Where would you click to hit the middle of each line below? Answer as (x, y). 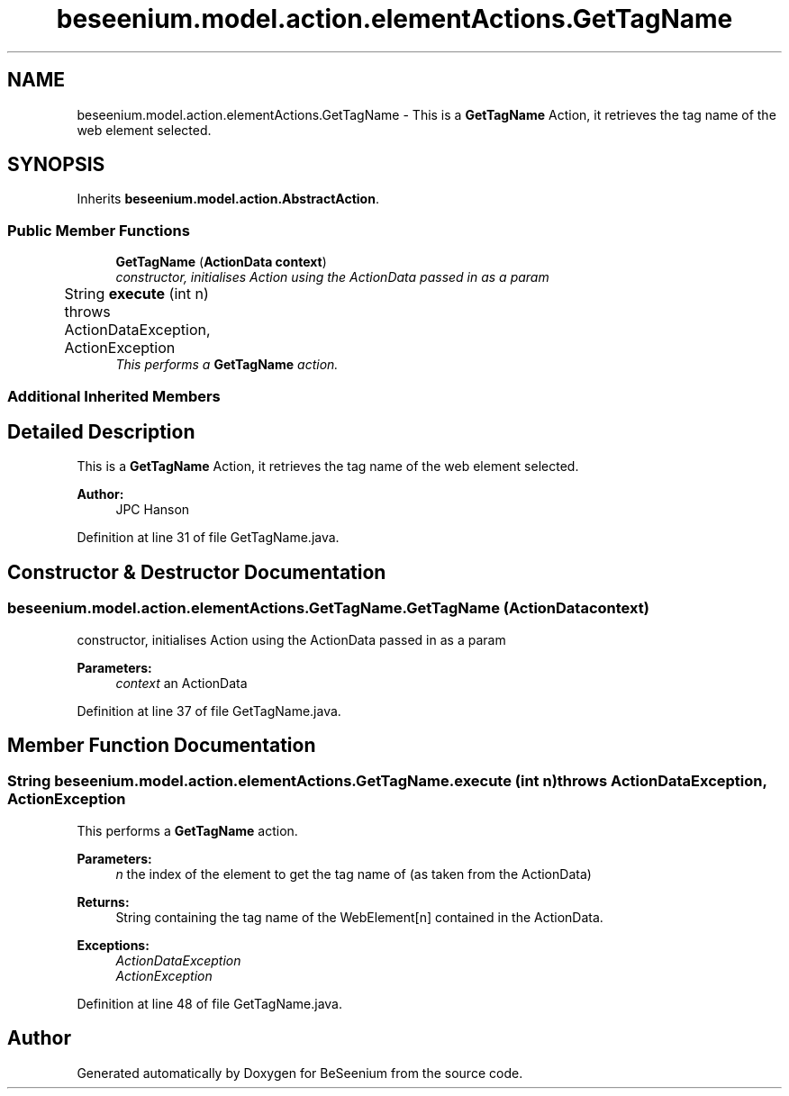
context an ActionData (181, 683)
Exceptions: (113, 945)
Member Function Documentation (162, 746)
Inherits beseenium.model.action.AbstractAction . (228, 199)
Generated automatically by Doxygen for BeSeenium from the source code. (300, 1073)
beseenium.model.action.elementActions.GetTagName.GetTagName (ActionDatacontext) (328, 608)
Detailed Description (101, 431)
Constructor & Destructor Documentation (197, 572)
